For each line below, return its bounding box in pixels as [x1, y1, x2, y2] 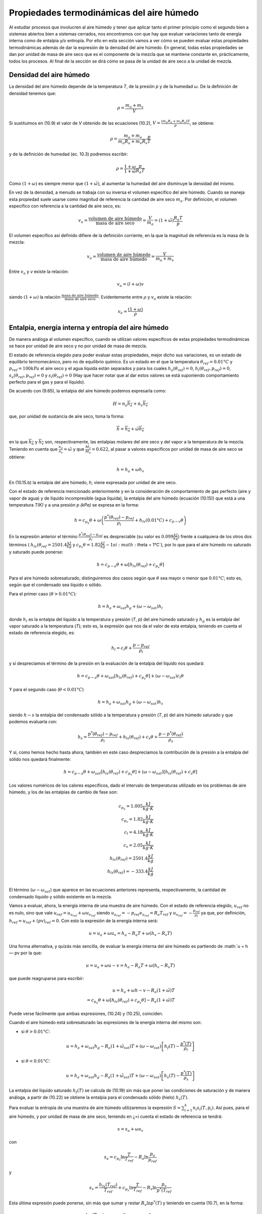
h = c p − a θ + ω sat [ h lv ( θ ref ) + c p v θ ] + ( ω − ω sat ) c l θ [77, 673, 184, 681]
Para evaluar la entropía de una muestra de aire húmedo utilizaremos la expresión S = [9, 1105, 181, 1111]
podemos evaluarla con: [9, 719, 58, 725]
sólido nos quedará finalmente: [9, 756, 71, 762]
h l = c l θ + [111, 645, 132, 652]
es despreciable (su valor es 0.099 [103, 533, 174, 539]
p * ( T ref [156, 1187, 172, 1194]
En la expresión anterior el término [9, 533, 78, 539]
